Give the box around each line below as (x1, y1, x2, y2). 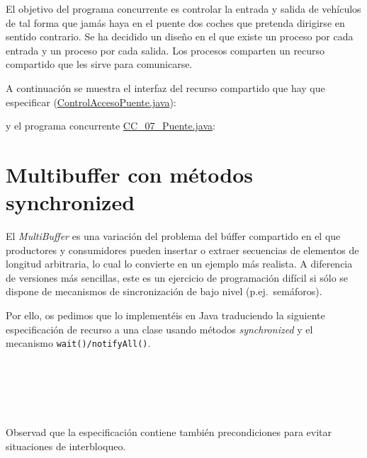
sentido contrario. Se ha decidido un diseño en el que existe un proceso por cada (6, 29, 354, 44)
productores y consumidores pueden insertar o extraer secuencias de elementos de (6, 242, 359, 257)
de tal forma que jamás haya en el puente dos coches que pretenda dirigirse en (6, 15, 345, 30)
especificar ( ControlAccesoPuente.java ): (6, 94, 176, 109)
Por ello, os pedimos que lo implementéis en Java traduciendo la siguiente (6, 308, 325, 323)
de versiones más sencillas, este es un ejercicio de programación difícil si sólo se (6, 270, 349, 285)
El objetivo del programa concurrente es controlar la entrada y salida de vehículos (6, 1, 361, 16)
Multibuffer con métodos (6, 159, 253, 188)
